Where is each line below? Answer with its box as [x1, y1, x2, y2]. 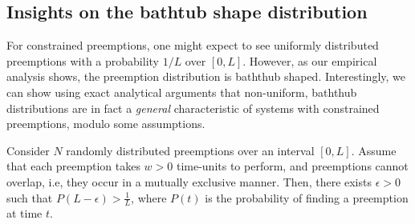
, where [131, 189, 167, 206]
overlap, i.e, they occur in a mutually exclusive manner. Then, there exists [6, 173, 372, 190]
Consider [6, 142, 50, 158]
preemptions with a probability [6, 52, 159, 69]
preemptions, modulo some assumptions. [6, 115, 205, 132]
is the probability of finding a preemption [205, 189, 409, 206]
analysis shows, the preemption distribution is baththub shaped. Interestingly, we [6, 68, 405, 85]
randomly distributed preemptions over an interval [66, 142, 315, 158]
